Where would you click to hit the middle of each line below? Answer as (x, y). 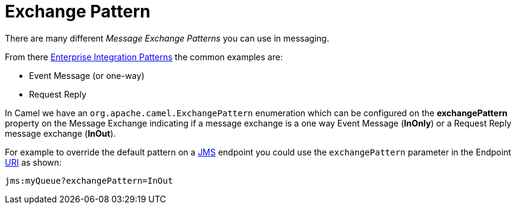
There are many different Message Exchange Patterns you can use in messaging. (167, 38)
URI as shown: (33, 162)
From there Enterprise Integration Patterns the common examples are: (144, 57)
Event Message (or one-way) (87, 75)
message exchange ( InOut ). (60, 133)
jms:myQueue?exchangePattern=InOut (89, 180)
